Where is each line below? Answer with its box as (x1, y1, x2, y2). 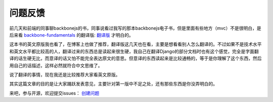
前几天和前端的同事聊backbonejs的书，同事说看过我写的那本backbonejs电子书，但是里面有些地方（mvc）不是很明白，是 (9, 25, 261, 31)
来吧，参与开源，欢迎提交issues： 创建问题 (9, 90, 100, 96)
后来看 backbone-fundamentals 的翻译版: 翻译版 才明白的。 (9, 32, 134, 38)
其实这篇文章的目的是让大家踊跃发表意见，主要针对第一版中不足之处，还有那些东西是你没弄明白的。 (9, 81, 217, 87)
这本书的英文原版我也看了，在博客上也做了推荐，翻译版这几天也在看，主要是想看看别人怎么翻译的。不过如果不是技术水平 (9, 41, 262, 47)
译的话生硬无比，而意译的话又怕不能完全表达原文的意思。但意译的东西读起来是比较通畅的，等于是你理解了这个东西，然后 (9, 55, 262, 61)
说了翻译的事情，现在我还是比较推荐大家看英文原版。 (9, 71, 120, 77)
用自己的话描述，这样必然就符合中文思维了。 (9, 62, 103, 68)
